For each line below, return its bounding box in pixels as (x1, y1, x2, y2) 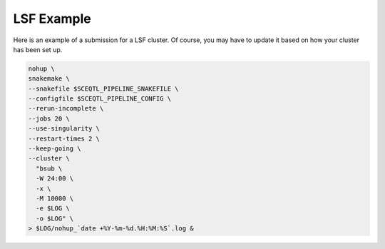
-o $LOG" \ (36, 214, 74, 223)
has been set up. (13, 45, 63, 54)
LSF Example (13, 11, 92, 26)
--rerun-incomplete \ (28, 104, 104, 113)
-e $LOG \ (36, 204, 71, 213)
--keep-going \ (28, 145, 81, 153)
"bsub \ (36, 164, 63, 173)
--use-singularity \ (28, 125, 100, 133)
